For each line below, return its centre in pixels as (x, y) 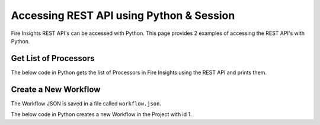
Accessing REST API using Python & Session (123, 15)
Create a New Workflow (56, 89)
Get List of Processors (53, 58)
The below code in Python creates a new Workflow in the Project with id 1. (101, 114)
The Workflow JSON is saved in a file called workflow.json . (86, 103)
